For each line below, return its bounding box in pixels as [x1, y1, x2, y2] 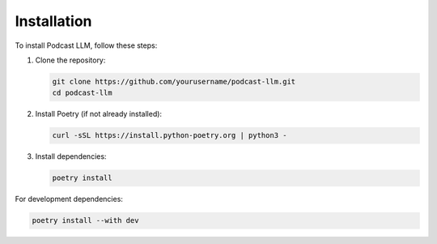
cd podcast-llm [52, 88, 112, 97]
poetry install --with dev [32, 216, 139, 225]
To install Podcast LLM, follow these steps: [15, 41, 158, 50]
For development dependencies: [15, 195, 123, 204]
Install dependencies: [35, 152, 107, 161]
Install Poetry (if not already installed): [35, 109, 162, 119]
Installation [15, 12, 92, 30]
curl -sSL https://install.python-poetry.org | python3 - [52, 131, 287, 140]
